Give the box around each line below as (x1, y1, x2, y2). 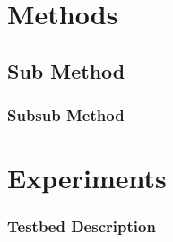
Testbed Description (7, 215, 156, 238)
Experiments (7, 160, 167, 196)
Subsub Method (7, 104, 125, 126)
